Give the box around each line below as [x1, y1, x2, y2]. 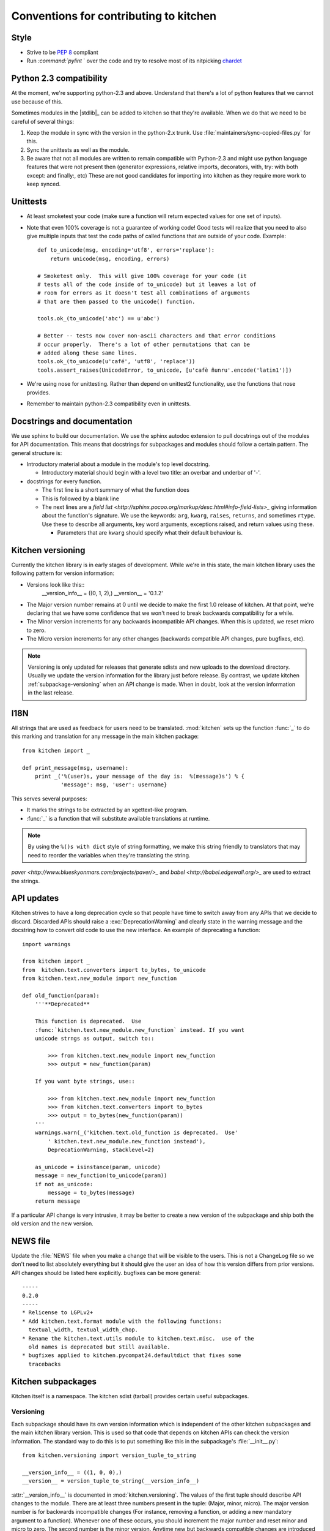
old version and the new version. [11, 1220, 94, 1227]
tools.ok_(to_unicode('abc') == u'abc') [37, 315, 160, 322]
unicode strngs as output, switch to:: [34, 1035, 155, 1042]
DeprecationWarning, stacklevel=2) [48, 1146, 155, 1153]
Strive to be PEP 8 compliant [26, 49, 99, 56]
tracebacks [28, 1360, 61, 1367]
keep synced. [26, 181, 61, 188]
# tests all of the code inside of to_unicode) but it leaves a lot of [37, 280, 257, 288]
